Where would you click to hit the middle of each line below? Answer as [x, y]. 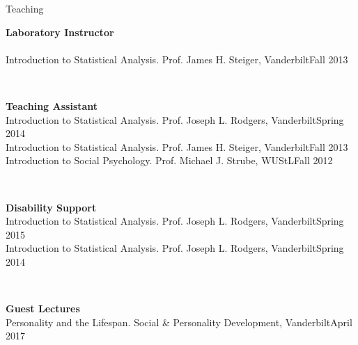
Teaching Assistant [52, 105]
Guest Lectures [43, 308]
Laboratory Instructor [60, 32]
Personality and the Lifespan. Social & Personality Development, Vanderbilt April [179, 322]
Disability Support [51, 207]
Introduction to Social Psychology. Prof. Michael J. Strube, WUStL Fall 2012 [169, 160]
